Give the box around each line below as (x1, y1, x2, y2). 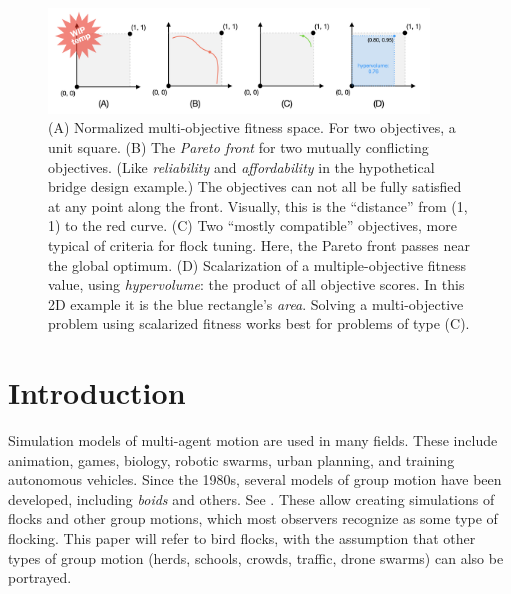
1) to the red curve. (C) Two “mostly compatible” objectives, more (48, 215, 457, 236)
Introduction (8, 372, 186, 413)
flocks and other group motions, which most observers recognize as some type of (8, 508, 498, 529)
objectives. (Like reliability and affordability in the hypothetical (48, 156, 435, 177)
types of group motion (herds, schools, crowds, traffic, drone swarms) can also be (8, 547, 504, 568)
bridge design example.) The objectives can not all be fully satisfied (48, 176, 462, 197)
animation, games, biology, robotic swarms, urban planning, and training (8, 449, 455, 470)
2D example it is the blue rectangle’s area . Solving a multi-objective (48, 293, 464, 314)
